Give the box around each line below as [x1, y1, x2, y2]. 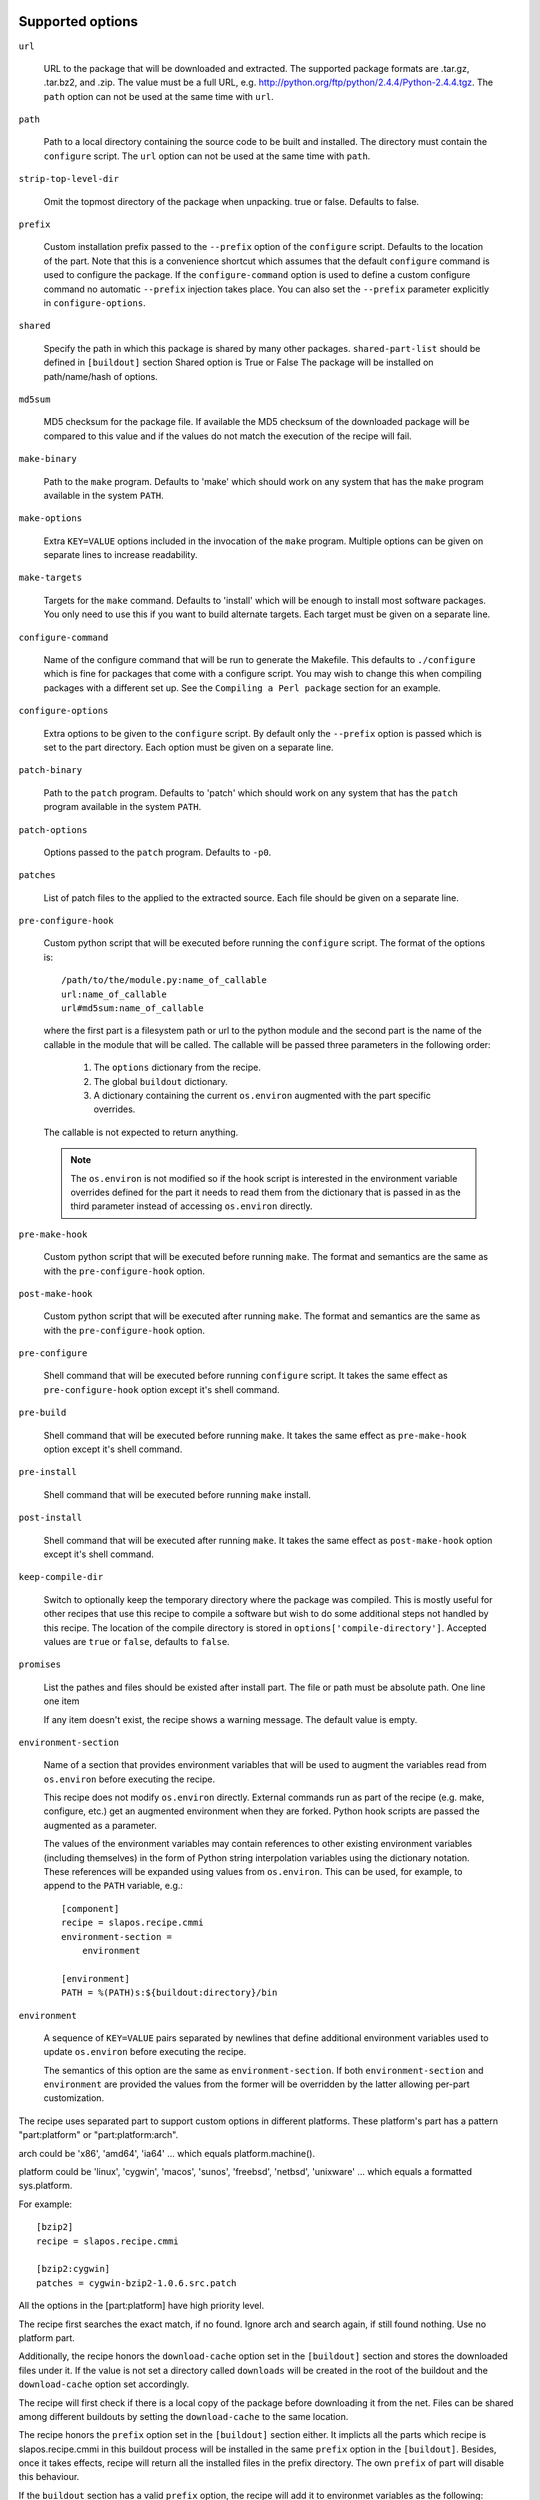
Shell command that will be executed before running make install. [43, 1488, 312, 1500]
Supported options [18, 13, 139, 30]
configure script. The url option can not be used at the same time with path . [43, 150, 371, 162]
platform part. [18, 2331, 75, 2344]
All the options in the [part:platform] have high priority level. [18, 2300, 265, 2312]
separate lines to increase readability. [43, 549, 198, 561]
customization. [43, 2092, 105, 2104]
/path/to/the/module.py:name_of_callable [61, 975, 267, 986]
